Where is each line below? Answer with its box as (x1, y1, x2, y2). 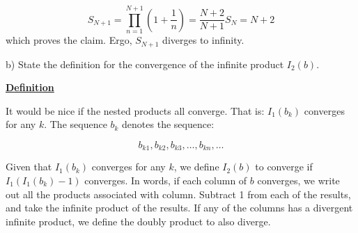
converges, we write (257, 173, 340, 187)
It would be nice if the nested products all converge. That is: (6, 103, 265, 118)
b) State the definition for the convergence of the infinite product (6, 56, 284, 71)
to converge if (255, 159, 313, 174)
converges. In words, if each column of (84, 173, 247, 187)
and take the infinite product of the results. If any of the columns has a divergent (6, 200, 353, 215)
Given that (6, 159, 52, 174)
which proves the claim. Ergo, (6, 33, 132, 47)
